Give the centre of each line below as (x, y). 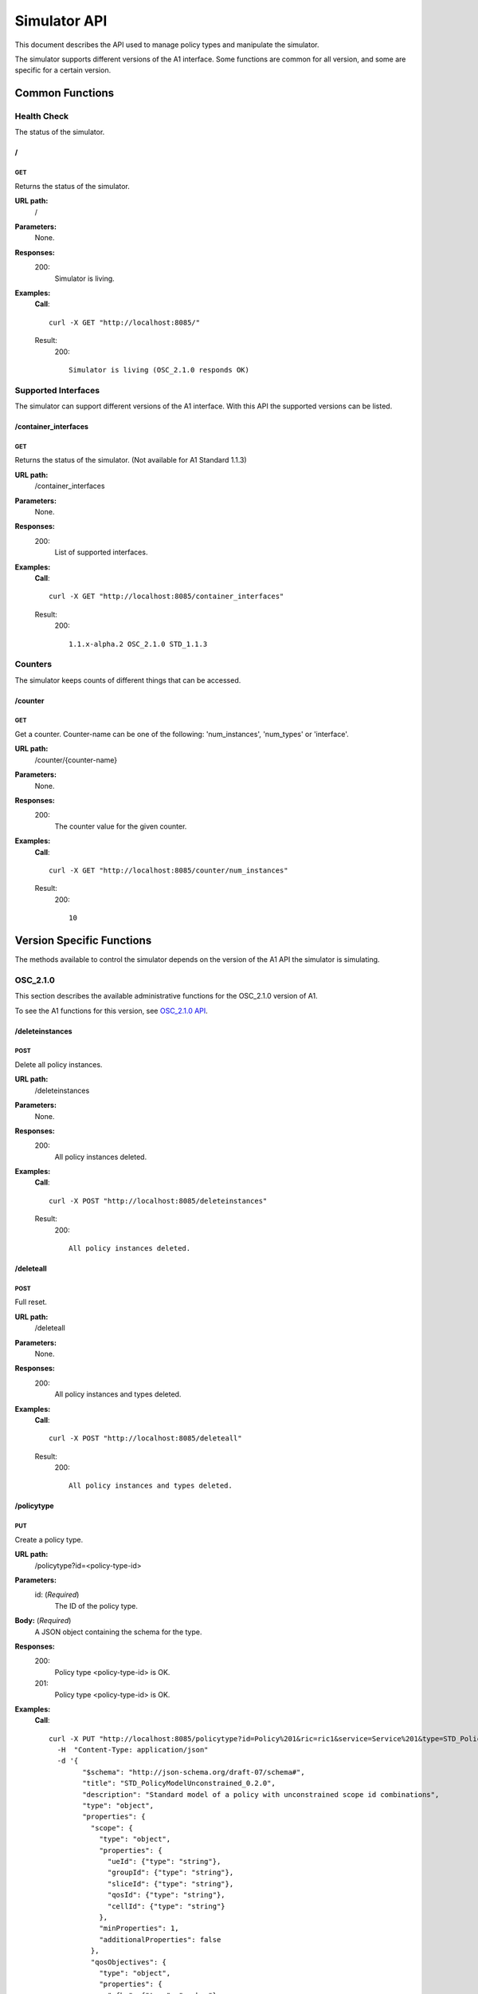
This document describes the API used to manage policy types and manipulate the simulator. (167, 45)
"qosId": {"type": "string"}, (167, 1895)
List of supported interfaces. (101, 552)
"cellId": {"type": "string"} (167, 1906)
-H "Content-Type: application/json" (133, 1750)
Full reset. (31, 1302)
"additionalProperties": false (160, 1939)
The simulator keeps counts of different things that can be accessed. (128, 680)
